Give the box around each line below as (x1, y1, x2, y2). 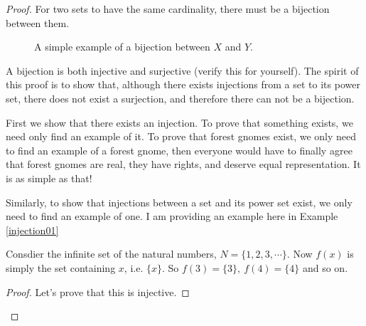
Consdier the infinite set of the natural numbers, (6, 246, 217, 261)
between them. (6, 15, 70, 30)
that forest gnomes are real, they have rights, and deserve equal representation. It (6, 157, 361, 172)
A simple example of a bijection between (34, 39, 210, 54)
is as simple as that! (6, 170, 92, 185)
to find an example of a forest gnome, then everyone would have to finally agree (6, 142, 352, 157)
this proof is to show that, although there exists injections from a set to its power (6, 77, 360, 92)
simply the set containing (6, 260, 116, 275)
